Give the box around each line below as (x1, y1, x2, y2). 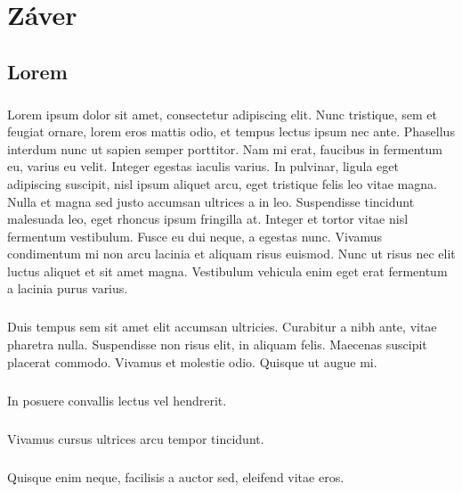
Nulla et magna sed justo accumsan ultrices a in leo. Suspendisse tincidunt (7, 192, 415, 210)
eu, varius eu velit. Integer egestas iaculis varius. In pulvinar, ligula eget (7, 157, 399, 176)
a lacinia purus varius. (7, 279, 128, 298)
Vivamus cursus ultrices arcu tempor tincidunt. (7, 429, 264, 447)
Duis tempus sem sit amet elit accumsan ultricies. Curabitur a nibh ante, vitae (7, 317, 437, 336)
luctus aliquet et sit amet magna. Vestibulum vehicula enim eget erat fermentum (7, 261, 448, 280)
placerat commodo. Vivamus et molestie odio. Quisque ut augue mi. (7, 352, 377, 371)
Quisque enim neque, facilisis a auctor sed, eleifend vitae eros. (7, 467, 344, 486)
